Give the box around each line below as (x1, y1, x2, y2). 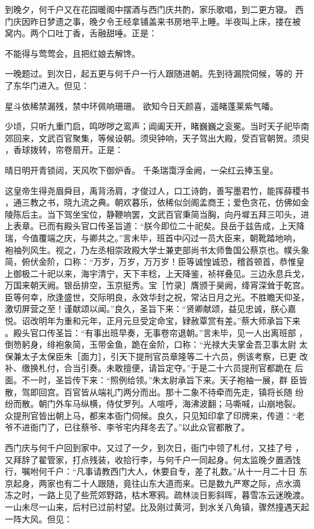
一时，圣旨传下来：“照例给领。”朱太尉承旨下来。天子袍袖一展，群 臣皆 (30, 374, 307, 386)
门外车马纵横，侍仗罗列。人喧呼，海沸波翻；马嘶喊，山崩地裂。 (46, 397, 301, 410)
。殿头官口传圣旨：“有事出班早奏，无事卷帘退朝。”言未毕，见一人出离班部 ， (5, 326, 307, 339)
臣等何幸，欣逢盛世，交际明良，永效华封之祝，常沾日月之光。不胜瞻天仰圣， (5, 290, 309, 303)
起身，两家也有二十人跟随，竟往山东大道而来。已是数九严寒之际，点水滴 (13, 476, 301, 489)
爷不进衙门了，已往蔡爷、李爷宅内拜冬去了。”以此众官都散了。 (5, 421, 250, 433)
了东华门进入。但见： (5, 79, 89, 91)
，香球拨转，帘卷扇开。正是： (5, 143, 123, 156)
